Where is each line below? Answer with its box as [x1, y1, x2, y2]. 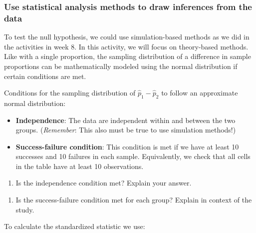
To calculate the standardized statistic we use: [4, 221, 145, 231]
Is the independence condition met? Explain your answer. [15, 177, 192, 188]
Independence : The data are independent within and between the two [15, 114, 236, 125]
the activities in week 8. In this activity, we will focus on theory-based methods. [4, 41, 249, 51]
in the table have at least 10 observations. [15, 160, 144, 171]
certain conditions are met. [4, 70, 86, 81]
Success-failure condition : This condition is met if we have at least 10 [15, 141, 239, 151]
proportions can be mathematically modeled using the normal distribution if [4, 60, 238, 71]
